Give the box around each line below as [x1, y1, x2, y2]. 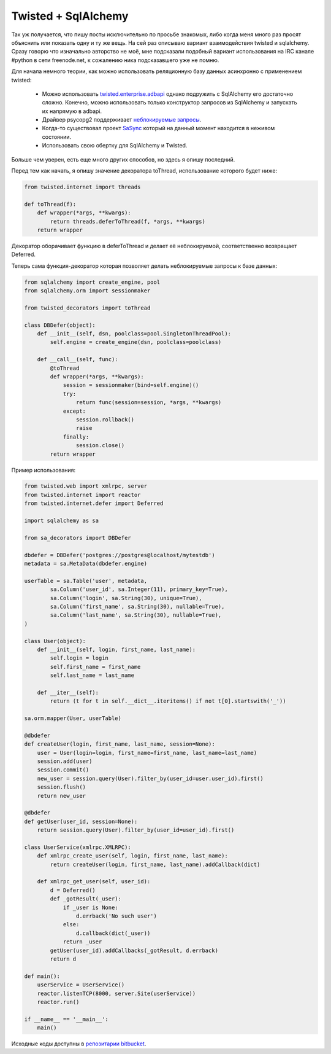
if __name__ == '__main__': [24, 1015, 108, 1023]
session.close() [75, 442, 125, 449]
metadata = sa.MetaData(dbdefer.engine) [24, 560, 147, 567]
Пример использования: [11, 466, 76, 474]
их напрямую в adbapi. [42, 107, 102, 115]
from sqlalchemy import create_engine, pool [24, 278, 161, 286]
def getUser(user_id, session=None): [24, 818, 138, 825]
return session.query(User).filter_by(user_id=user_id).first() [37, 827, 235, 833]
